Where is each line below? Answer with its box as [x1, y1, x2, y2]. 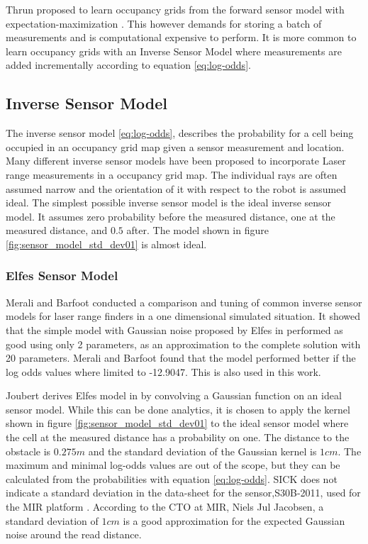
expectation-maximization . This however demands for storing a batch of [6, 16, 322, 30]
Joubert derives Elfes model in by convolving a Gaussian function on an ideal [6, 388, 342, 403]
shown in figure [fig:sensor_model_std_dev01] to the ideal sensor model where [6, 416, 349, 431]
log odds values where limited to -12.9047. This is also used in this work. [6, 364, 321, 379]
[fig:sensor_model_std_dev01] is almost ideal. [6, 236, 207, 251]
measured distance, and [6, 223, 108, 238]
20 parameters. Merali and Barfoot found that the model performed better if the [6, 350, 356, 365]
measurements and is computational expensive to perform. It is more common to [6, 30, 357, 45]
